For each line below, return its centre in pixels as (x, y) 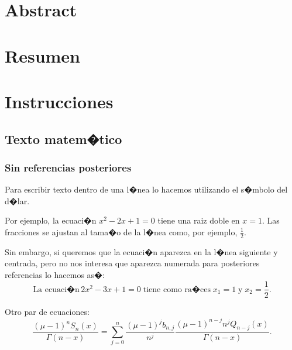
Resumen (42, 55)
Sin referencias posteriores (68, 167)
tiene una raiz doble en (199, 220)
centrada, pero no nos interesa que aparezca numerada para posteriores (132, 263)
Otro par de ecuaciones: (47, 311)
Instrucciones (59, 101)
